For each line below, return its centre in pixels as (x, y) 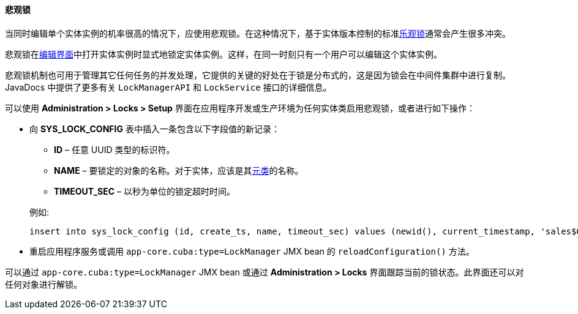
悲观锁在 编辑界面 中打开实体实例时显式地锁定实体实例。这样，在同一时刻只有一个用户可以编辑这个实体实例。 (223, 54)
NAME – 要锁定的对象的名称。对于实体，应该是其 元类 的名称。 (179, 170)
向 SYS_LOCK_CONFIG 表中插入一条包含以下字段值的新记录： (155, 129)
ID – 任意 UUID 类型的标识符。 (114, 149)
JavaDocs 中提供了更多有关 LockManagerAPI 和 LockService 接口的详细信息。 (168, 87)
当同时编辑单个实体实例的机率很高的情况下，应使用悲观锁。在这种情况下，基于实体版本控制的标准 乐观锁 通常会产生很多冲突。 (258, 33)
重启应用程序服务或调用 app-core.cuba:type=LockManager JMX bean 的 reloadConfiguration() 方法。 (252, 251)
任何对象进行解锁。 (43, 284)
